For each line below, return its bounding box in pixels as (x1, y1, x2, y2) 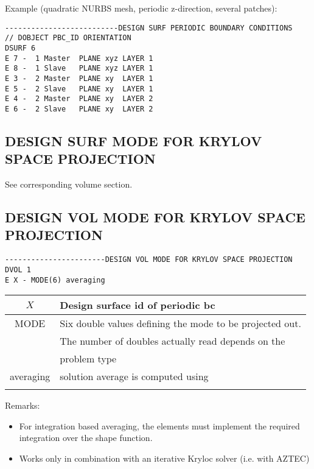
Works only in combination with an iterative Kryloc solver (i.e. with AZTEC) (19, 452, 310, 465)
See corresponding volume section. (5, 178, 133, 191)
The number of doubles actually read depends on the (60, 334, 285, 348)
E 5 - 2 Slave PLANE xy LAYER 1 (5, 84, 153, 93)
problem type (60, 351, 117, 366)
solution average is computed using (60, 369, 209, 384)
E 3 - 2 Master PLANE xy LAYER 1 (5, 74, 153, 83)
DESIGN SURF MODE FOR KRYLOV (5, 131, 262, 150)
